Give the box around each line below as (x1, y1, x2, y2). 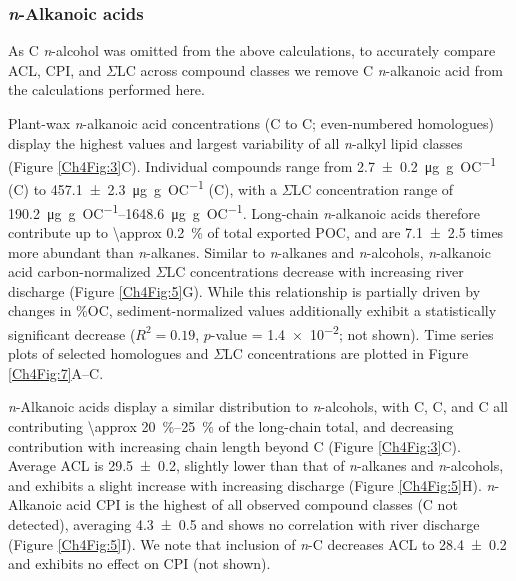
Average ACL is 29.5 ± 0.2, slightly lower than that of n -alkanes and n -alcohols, (8, 455, 504, 476)
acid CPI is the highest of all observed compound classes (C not (66, 494, 458, 515)
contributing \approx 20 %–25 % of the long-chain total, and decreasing (8, 415, 454, 436)
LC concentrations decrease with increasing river (166, 261, 464, 282)
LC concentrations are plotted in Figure (224, 343, 469, 364)
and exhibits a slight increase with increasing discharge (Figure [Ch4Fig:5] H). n (8, 474, 495, 495)
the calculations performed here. (8, 79, 205, 100)
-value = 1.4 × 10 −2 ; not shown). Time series (210, 320, 494, 344)
